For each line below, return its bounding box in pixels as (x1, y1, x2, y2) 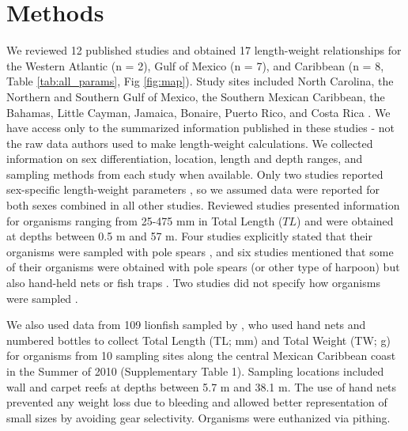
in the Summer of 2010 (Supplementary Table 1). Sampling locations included (6, 363, 384, 379)
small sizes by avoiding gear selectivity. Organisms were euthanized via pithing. (6, 409, 391, 425)
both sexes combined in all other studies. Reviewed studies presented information (6, 197, 400, 214)
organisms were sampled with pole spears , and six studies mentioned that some (6, 243, 394, 259)
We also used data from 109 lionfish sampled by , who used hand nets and (6, 316, 366, 333)
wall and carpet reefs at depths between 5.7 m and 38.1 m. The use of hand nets (6, 378, 397, 395)
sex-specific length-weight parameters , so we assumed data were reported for (6, 181, 380, 198)
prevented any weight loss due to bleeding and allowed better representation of (6, 394, 387, 410)
